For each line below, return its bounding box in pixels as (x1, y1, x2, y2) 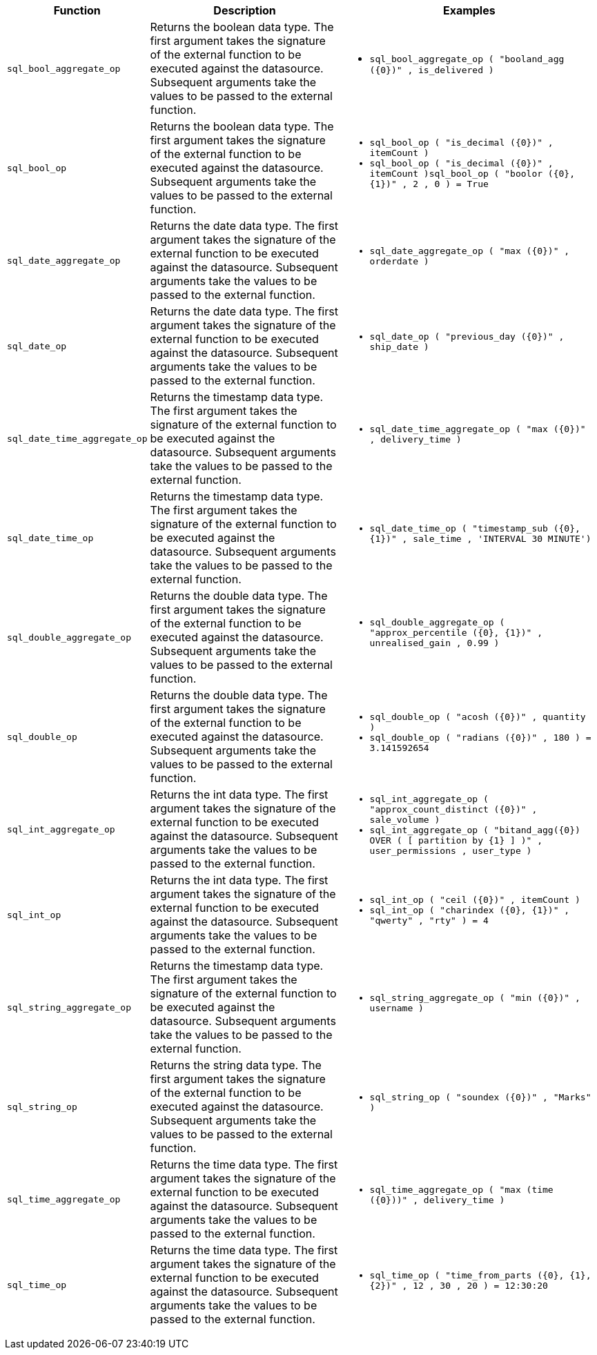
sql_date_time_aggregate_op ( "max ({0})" (369, 423, 586, 434)
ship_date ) (369, 341, 429, 352)
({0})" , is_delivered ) (369, 64, 494, 75)
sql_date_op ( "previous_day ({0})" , (369, 331, 565, 342)
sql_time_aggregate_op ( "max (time (369, 1184, 554, 1195)
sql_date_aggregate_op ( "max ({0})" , (369, 245, 570, 256)
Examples (442, 3, 496, 17)
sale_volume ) (369, 814, 440, 825)
